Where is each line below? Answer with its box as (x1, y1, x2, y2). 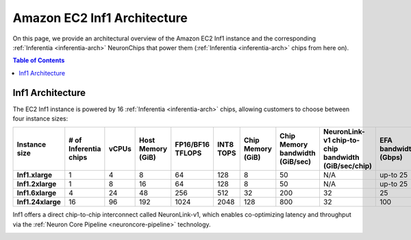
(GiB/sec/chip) (323, 161, 373, 171)
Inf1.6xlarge (16, 189, 57, 198)
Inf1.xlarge (16, 170, 53, 180)
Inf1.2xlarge (16, 179, 57, 189)
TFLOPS (175, 148, 202, 158)
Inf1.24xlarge (16, 197, 62, 207)
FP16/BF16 (175, 140, 210, 149)
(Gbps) (379, 153, 403, 163)
